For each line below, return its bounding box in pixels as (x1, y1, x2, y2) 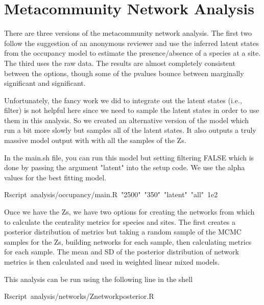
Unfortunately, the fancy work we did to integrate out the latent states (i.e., (4, 95, 242, 105)
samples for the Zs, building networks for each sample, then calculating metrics (4, 236, 252, 247)
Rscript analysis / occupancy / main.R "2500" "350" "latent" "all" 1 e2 (4, 189, 218, 200)
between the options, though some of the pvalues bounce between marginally (4, 67, 244, 78)
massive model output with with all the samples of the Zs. (4, 135, 186, 146)
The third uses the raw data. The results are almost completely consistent (4, 57, 235, 68)
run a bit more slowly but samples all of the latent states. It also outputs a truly (4, 125, 256, 135)
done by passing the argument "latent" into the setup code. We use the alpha (4, 162, 245, 173)
